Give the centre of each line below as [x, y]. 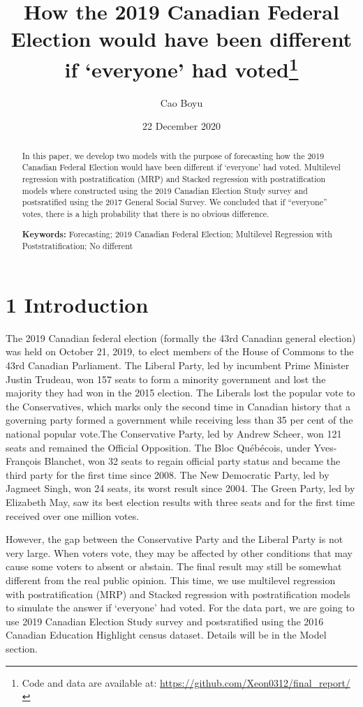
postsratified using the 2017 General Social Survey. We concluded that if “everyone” [175, 202]
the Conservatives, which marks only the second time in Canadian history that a [178, 406]
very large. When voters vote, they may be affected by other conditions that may [179, 552]
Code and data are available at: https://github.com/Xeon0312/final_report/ [186, 682]
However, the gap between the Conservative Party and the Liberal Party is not [175, 539]
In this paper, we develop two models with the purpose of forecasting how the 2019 [173, 155]
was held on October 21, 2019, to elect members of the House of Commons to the [180, 351]
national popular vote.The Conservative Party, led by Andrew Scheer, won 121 [174, 434]
